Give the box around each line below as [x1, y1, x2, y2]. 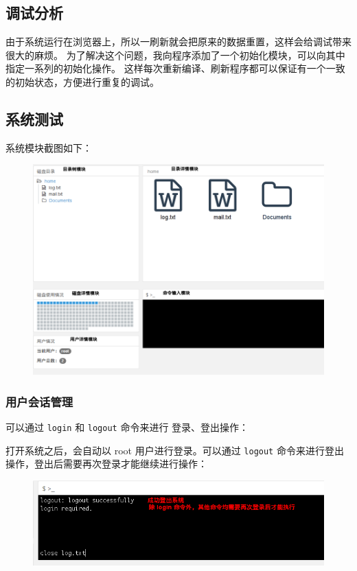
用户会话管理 [5, 393, 73, 410]
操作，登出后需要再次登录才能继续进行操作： [5, 456, 207, 471]
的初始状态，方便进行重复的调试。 [5, 74, 159, 89]
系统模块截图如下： [5, 140, 92, 154]
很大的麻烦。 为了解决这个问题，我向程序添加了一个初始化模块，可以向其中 [5, 47, 345, 62]
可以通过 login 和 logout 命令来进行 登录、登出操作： [5, 419, 249, 434]
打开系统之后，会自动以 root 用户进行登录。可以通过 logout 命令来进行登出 [5, 443, 344, 457]
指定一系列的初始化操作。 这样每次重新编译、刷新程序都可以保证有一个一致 [5, 61, 345, 75]
